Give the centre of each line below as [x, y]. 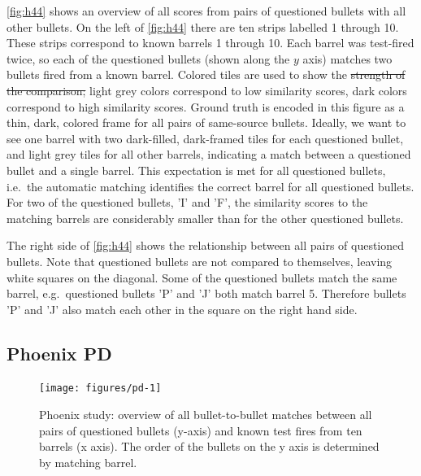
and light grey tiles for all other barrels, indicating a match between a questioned [209, 154]
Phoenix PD [59, 353]
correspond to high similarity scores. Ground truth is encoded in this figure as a [206, 106]
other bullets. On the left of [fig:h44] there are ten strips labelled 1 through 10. [203, 26]
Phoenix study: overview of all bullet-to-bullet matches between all [206, 415]
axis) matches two [347, 58]
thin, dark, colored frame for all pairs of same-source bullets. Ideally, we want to [206, 122]
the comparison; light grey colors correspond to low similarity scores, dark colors [207, 90]
